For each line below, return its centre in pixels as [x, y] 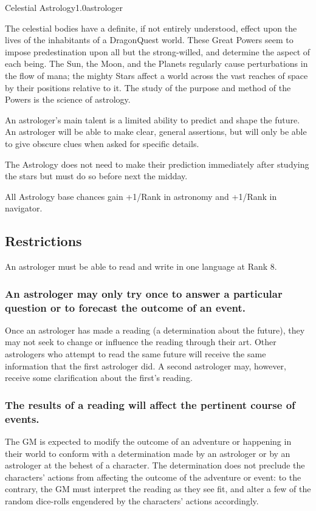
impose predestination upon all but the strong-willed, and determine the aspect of [158, 51]
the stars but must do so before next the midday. [96, 176]
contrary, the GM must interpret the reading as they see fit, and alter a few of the [158, 489]
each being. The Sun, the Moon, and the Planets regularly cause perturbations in [156, 63]
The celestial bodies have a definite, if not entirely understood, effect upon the [151, 28]
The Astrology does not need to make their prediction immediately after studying [157, 164]
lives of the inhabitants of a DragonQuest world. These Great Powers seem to [149, 40]
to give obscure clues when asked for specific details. [102, 143]
